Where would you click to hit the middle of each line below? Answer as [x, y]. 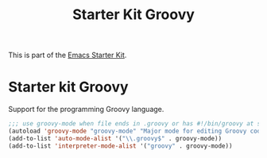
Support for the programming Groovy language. [86, 110]
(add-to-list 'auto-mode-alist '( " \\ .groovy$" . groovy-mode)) [115, 138]
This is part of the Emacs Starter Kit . [68, 55]
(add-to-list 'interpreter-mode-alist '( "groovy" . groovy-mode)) [120, 146]
